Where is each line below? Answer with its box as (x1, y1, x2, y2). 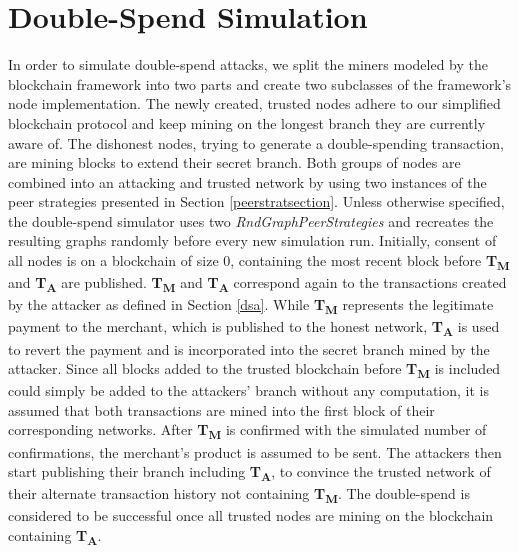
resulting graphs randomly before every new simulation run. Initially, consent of (8, 230, 497, 251)
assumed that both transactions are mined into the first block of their (8, 399, 435, 420)
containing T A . (8, 525, 102, 548)
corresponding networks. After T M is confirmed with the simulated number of (8, 419, 487, 443)
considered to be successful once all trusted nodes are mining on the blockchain (8, 505, 494, 526)
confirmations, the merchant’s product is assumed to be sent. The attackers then (8, 441, 502, 462)
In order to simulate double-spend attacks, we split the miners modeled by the (8, 54, 488, 75)
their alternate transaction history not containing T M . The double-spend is (8, 483, 470, 507)
